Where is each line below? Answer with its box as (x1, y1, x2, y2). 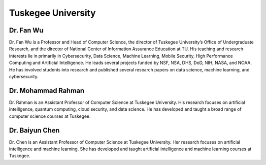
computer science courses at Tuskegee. (9, 113, 91, 119)
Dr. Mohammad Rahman (9, 86, 85, 95)
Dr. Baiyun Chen (9, 126, 60, 134)
